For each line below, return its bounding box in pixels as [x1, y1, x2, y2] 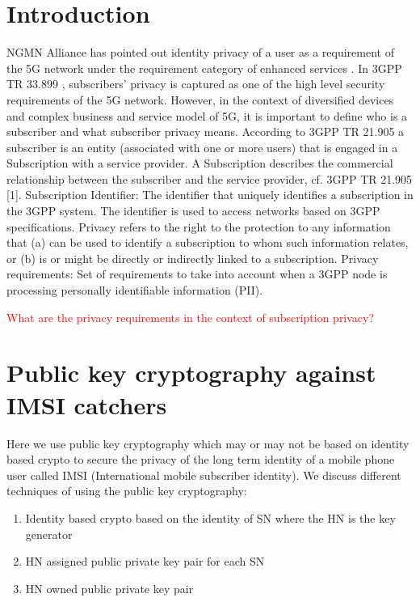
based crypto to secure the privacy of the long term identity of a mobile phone [6, 451, 395, 468]
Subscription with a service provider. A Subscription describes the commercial [6, 155, 393, 172]
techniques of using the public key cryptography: [6, 482, 247, 499]
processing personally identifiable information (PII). [6, 282, 263, 299]
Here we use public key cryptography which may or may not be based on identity [6, 435, 409, 451]
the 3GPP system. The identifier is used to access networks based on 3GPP [6, 202, 380, 219]
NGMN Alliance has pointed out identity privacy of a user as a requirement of [6, 44, 394, 61]
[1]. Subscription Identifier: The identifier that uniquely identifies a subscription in [6, 186, 414, 203]
